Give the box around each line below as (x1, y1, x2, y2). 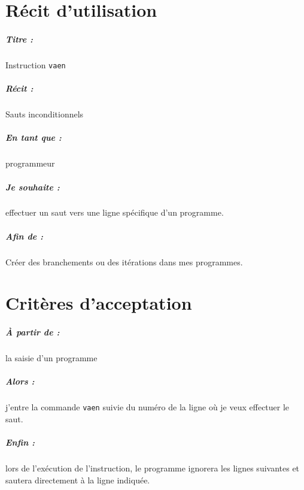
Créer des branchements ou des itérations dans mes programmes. (5, 255, 243, 268)
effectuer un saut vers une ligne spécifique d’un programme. (5, 206, 224, 219)
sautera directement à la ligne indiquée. (5, 473, 150, 486)
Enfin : (5, 436, 35, 449)
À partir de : (5, 326, 60, 338)
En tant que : (5, 131, 62, 144)
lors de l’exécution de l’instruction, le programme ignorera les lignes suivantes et (5, 462, 300, 474)
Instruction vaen (5, 58, 66, 71)
